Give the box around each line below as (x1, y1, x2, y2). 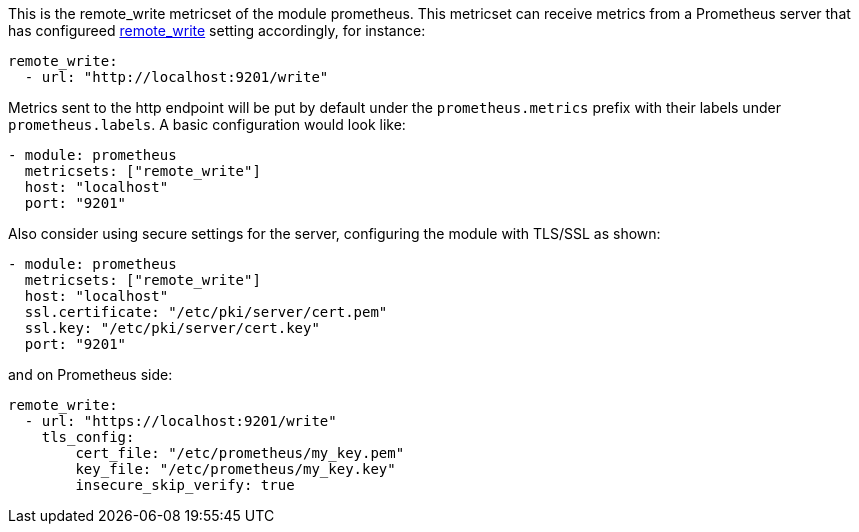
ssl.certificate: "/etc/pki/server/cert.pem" (24, 304, 388, 320)
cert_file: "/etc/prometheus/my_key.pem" (75, 445, 405, 461)
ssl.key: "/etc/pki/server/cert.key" (24, 320, 320, 336)
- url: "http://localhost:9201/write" (24, 69, 329, 85)
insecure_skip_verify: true (75, 477, 295, 493)
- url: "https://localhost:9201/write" (24, 413, 337, 429)
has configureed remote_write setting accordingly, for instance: (8, 22, 426, 39)
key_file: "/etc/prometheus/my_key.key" (75, 461, 396, 477)
